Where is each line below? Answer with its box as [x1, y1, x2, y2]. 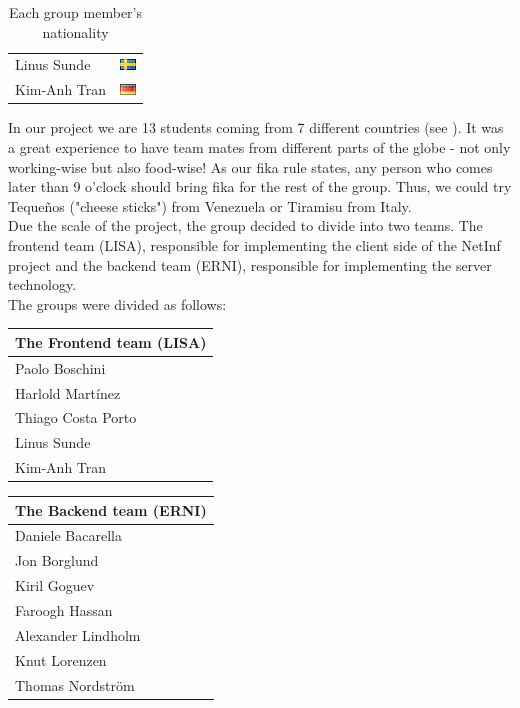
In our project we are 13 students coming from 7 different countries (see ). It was [8, 117, 504, 138]
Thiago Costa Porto [15, 407, 137, 428]
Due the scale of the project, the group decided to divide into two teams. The [8, 215, 483, 236]
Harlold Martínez [15, 382, 121, 403]
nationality [42, 21, 109, 42]
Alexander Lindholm [15, 624, 141, 645]
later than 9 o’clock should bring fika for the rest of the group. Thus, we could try [8, 176, 512, 197]
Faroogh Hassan [15, 600, 113, 620]
